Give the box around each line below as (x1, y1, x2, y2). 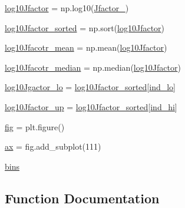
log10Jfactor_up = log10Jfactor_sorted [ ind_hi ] (5, 100, 177, 113)
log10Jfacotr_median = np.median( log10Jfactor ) (5, 61, 181, 73)
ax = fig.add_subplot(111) (5, 140, 101, 153)
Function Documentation (5, 189, 160, 207)
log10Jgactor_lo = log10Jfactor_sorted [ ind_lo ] (5, 81, 176, 93)
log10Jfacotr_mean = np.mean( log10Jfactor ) (5, 41, 167, 54)
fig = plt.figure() (5, 120, 65, 133)
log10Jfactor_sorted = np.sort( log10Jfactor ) (5, 21, 165, 34)
